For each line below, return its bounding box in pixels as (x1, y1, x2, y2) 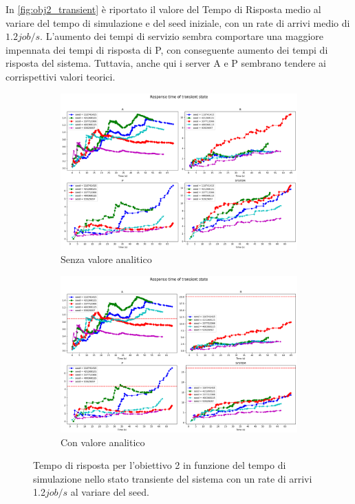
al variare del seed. (70, 485, 149, 499)
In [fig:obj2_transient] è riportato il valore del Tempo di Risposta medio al (6, 2, 321, 16)
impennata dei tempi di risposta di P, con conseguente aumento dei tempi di (6, 42, 328, 56)
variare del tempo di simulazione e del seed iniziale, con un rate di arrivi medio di (6, 15, 350, 30)
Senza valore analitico (61, 252, 152, 266)
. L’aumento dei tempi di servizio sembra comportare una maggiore (40, 29, 324, 43)
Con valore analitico (61, 434, 145, 449)
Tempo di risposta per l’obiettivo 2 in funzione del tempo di (33, 458, 286, 472)
